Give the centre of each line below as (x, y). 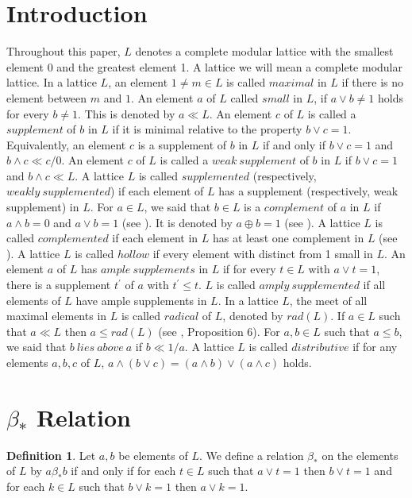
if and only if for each (123, 471)
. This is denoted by (127, 113)
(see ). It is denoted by (177, 222)
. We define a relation (251, 455)
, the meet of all (328, 300)
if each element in (155, 238)
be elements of (153, 455)
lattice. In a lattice (52, 82)
